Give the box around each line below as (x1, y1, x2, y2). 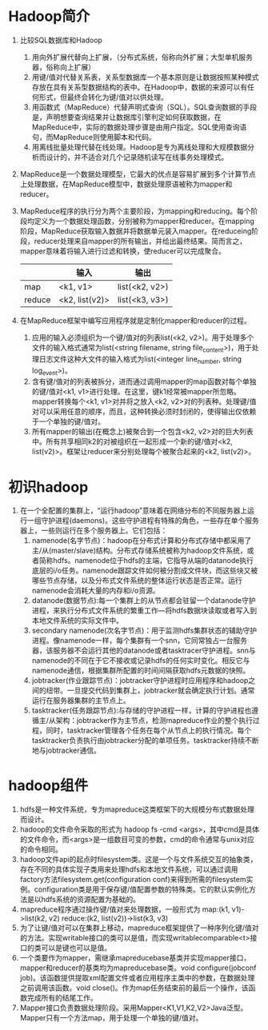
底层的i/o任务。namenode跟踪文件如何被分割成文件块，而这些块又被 (31, 565, 258, 576)
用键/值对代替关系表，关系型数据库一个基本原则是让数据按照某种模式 (31, 72, 259, 82)
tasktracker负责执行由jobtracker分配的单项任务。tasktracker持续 (31, 736, 246, 745)
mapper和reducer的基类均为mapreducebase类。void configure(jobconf (19, 963, 257, 972)
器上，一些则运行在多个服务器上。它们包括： (19, 525, 168, 536)
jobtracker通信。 (46, 745, 102, 756)
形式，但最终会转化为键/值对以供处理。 (38, 92, 168, 102)
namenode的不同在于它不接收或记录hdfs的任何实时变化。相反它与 (31, 656, 250, 665)
